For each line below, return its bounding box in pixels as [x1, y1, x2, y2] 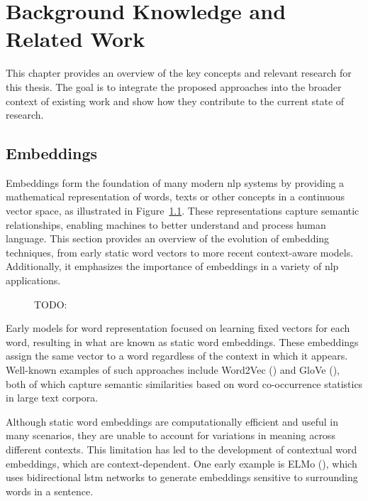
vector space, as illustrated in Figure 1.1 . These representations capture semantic [6, 203, 359, 218]
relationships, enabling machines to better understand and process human [6, 217, 326, 232]
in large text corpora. [6, 390, 99, 405]
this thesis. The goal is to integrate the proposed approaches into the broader [6, 79, 342, 94]
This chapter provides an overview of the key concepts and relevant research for [6, 65, 352, 80]
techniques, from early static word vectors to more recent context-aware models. [6, 244, 354, 259]
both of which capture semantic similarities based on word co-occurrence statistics [6, 376, 363, 391]
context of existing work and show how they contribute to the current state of [6, 93, 345, 108]
